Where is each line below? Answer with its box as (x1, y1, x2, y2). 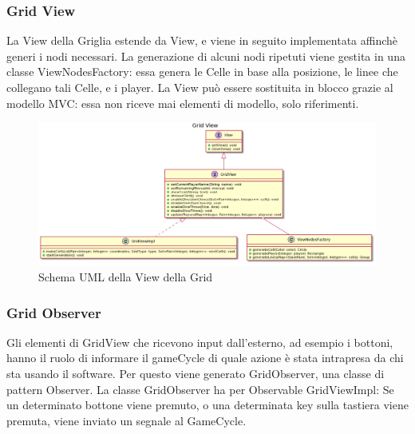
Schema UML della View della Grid (38, 269, 213, 285)
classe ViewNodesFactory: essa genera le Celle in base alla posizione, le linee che (6, 63, 398, 80)
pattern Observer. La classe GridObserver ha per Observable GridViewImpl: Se (6, 380, 394, 397)
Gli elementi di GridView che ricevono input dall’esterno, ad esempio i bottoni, (6, 333, 393, 350)
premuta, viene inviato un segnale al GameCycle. (6, 412, 247, 428)
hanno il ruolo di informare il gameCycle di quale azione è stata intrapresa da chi (6, 349, 404, 366)
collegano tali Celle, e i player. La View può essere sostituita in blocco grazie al (6, 79, 393, 95)
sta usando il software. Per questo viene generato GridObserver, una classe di (6, 365, 385, 382)
